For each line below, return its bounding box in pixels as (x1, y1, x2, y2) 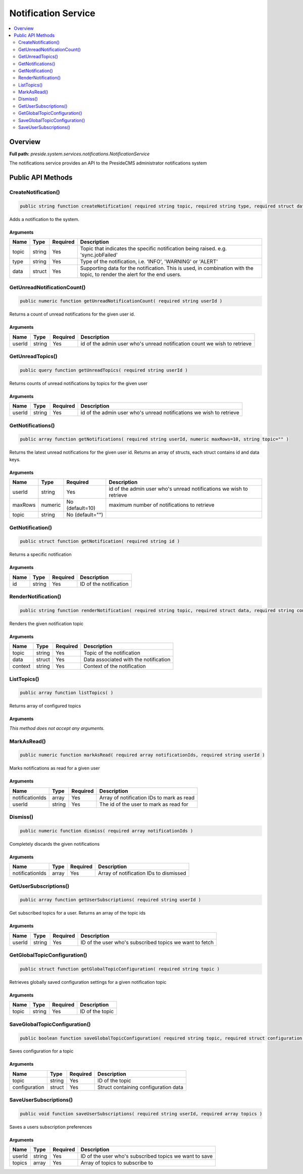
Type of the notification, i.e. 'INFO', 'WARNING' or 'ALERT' (80, 258, 218, 265)
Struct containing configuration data (97, 1083, 184, 1091)
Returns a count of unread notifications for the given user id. (9, 311, 135, 317)
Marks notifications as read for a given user (9, 765, 100, 771)
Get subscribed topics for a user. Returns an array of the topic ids (9, 910, 146, 916)
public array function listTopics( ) (20, 690, 114, 695)
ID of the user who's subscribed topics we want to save (80, 1153, 213, 1160)
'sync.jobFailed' (80, 251, 118, 258)
